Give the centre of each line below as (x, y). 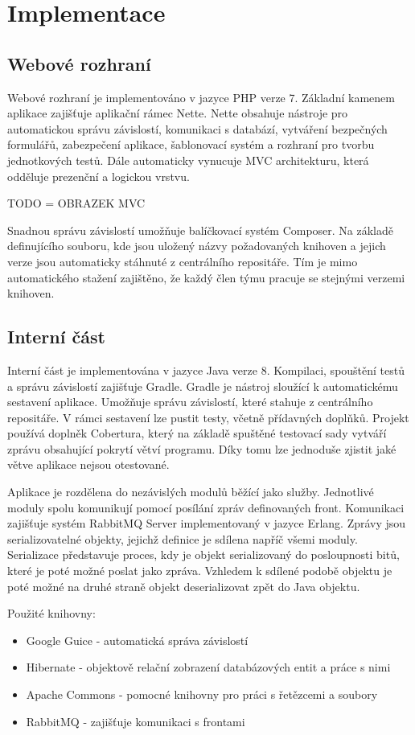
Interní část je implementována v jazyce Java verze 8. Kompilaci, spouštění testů (206, 370)
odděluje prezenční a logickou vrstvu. (99, 176)
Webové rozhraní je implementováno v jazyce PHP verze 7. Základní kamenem (201, 97)
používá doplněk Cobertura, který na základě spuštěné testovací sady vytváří (197, 433)
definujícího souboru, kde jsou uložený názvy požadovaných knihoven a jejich (197, 246)
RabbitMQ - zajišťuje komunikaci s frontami (136, 721)
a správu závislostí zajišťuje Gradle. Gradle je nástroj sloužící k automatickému (203, 386)
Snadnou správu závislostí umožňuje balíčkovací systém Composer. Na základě (201, 230)
